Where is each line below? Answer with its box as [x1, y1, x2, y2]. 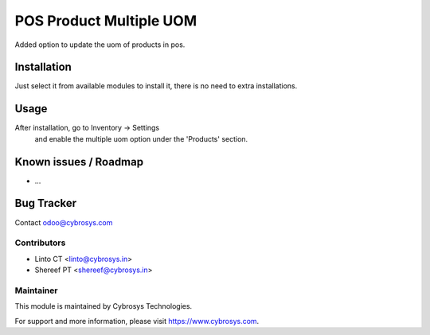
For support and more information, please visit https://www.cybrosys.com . [14, 316, 260, 325]
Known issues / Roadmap [14, 155, 143, 169]
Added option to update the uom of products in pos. [14, 40, 186, 49]
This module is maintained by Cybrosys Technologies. [14, 302, 193, 311]
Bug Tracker [14, 197, 77, 210]
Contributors [14, 237, 66, 248]
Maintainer [14, 285, 58, 296]
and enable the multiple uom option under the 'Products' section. [34, 134, 248, 143]
